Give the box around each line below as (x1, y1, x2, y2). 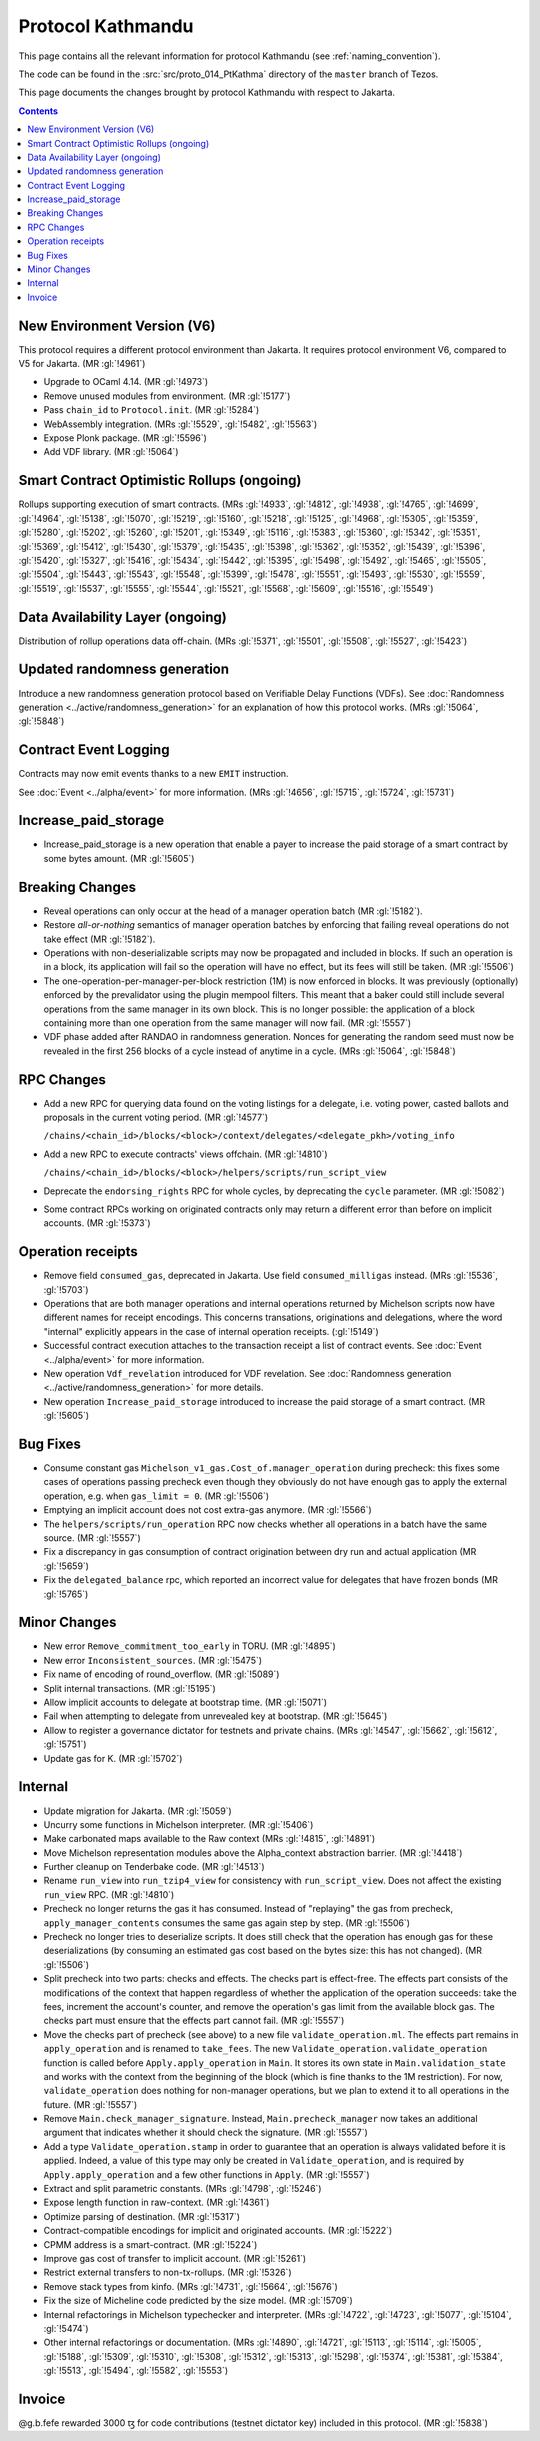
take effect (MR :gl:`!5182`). (43, 933, 156, 945)
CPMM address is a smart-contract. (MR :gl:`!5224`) (43, 2238, 258, 2250)
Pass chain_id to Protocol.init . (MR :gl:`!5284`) (43, 404, 260, 416)
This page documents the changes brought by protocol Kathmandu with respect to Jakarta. (18, 86, 395, 99)
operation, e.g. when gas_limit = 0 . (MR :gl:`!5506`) (43, 1490, 270, 1502)
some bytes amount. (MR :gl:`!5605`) (43, 852, 195, 864)
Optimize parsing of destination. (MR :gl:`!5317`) (43, 2210, 240, 2222)
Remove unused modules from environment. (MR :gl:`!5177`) (43, 390, 291, 402)
